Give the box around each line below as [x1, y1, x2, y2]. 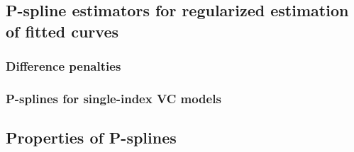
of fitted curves [6, 20, 118, 42]
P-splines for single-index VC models [6, 89, 221, 107]
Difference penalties [6, 57, 121, 75]
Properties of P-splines [6, 127, 177, 148]
